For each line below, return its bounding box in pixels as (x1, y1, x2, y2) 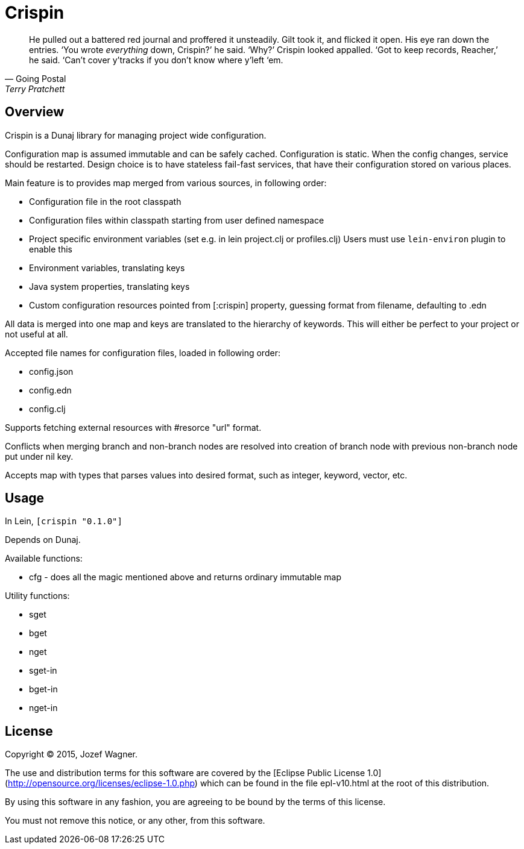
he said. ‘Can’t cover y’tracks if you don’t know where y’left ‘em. (29, 54, 283, 65)
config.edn (29, 384, 72, 395)
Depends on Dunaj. (5, 534, 81, 545)
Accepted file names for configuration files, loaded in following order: (5, 347, 280, 358)
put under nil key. (5, 451, 74, 462)
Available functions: (5, 553, 83, 564)
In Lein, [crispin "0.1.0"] (5, 516, 122, 527)
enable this (29, 243, 72, 254)
